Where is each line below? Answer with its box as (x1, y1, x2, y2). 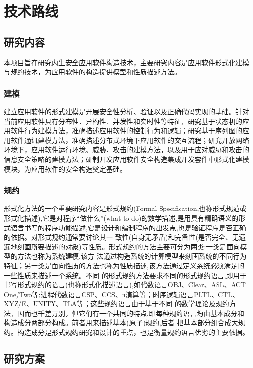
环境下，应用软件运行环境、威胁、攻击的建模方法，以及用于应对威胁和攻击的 (4, 144, 249, 155)
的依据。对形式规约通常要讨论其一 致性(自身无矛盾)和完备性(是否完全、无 (4, 232, 239, 242)
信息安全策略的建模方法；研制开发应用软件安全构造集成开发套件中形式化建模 (4, 154, 249, 164)
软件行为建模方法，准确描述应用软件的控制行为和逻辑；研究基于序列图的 (10, 125, 242, 136)
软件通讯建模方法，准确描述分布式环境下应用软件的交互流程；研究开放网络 (10, 135, 249, 145)
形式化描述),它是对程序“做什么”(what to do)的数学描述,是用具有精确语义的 (4, 212, 239, 223)
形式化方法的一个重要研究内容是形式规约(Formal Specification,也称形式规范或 (4, 203, 247, 213)
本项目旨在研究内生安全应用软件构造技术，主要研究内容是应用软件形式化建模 (4, 57, 249, 67)
